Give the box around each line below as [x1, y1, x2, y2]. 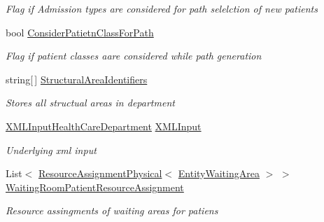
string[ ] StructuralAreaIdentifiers [6, 71, 148, 86]
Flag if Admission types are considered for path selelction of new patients [6, 1, 318, 15]
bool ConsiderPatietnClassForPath [6, 25, 154, 39]
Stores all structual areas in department [6, 95, 175, 110]
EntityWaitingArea [178, 166, 260, 181]
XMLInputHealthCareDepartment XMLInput [6, 118, 202, 133]
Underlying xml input [6, 142, 97, 157]
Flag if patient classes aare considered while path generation [6, 48, 262, 63]
